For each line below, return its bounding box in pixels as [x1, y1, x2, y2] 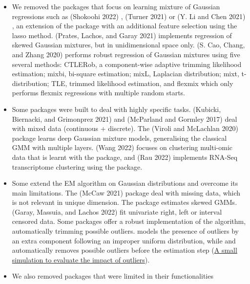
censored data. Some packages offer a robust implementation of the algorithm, [12, 216, 246, 226]
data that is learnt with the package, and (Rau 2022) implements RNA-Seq [12, 152, 238, 162]
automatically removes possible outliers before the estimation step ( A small [12, 245, 237, 255]
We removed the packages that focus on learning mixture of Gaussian [12, 1, 220, 11]
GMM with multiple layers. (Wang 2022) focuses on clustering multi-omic [12, 142, 233, 153]
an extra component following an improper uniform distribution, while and [12, 235, 236, 245]
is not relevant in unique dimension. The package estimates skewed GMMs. [12, 197, 237, 207]
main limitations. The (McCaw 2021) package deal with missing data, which [12, 187, 241, 197]
